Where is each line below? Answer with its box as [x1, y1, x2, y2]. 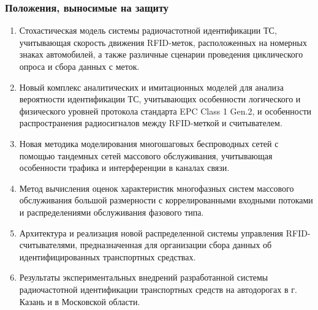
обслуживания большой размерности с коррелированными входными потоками [19, 194, 313, 206]
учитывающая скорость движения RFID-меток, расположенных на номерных [19, 36, 308, 48]
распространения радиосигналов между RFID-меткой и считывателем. [19, 116, 282, 129]
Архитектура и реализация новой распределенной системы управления [19, 226, 284, 239]
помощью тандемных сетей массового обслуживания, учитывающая [19, 149, 273, 162]
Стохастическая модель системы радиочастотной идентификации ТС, [19, 24, 277, 37]
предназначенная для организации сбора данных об [80, 238, 272, 251]
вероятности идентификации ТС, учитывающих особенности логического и [19, 93, 301, 105]
